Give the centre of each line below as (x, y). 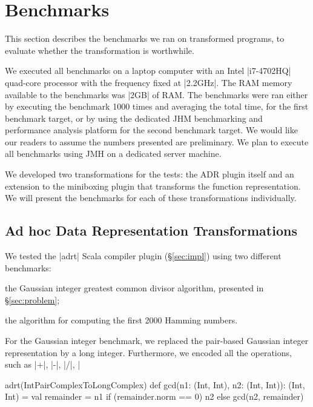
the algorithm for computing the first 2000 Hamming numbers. (121, 320)
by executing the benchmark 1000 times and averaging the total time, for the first (157, 106)
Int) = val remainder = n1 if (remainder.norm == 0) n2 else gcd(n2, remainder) (154, 396)
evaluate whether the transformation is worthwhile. (100, 50)
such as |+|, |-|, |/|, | (43, 364)
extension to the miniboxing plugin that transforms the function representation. (153, 186)
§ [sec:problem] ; (32, 299)
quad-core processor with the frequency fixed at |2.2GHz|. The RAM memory (149, 82)
